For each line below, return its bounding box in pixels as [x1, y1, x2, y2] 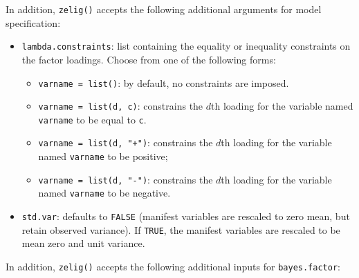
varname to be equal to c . [38, 112, 147, 126]
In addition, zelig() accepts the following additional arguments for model [6, 2, 322, 16]
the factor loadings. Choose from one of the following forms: [21, 52, 276, 66]
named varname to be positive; [38, 149, 168, 163]
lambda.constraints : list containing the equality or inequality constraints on [21, 39, 351, 53]
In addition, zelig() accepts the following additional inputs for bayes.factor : [6, 259, 340, 273]
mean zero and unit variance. [21, 236, 145, 250]
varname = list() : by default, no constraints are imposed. [38, 75, 289, 90]
